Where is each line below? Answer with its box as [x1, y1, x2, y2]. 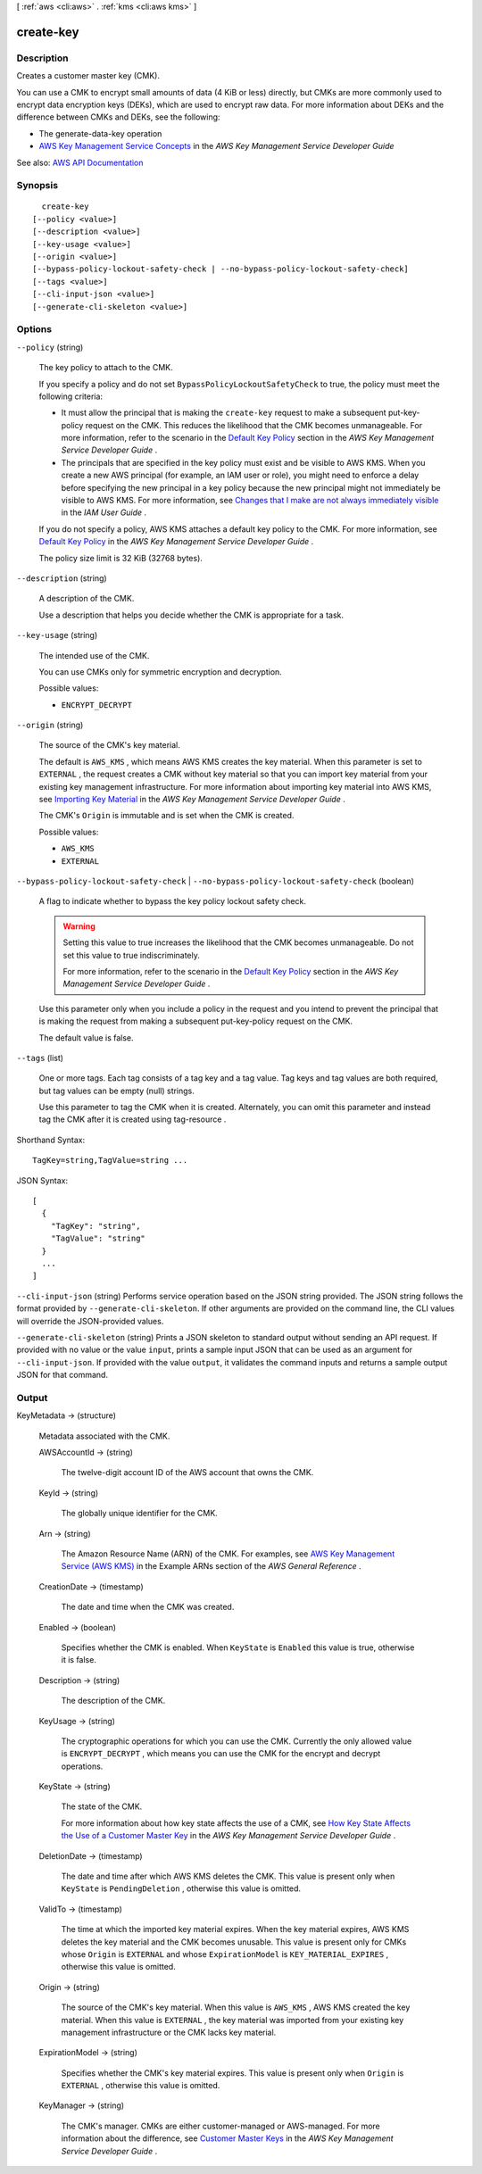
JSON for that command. [16, 1370, 109, 1381]
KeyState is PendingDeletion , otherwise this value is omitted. [61, 1883, 302, 1894]
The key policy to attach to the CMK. [38, 362, 173, 373]
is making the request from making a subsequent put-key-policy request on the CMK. [38, 1016, 353, 1026]
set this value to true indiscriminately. [62, 950, 201, 960]
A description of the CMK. [38, 593, 135, 604]
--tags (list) [16, 1052, 64, 1063]
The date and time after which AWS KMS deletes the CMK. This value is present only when [61, 1871, 395, 1882]
